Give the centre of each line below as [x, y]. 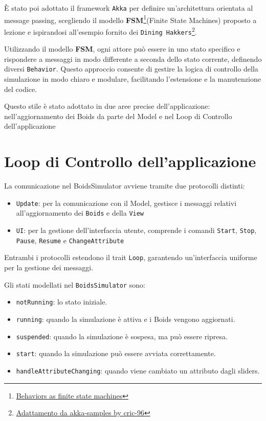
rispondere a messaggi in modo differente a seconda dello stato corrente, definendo [133, 59]
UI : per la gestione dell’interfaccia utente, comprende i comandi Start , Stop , [136, 230]
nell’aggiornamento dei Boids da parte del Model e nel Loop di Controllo [118, 116]
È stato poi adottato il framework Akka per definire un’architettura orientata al [129, 8]
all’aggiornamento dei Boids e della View [80, 213]
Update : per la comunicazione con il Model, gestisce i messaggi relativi [126, 203]
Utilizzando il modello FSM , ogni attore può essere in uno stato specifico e [122, 49]
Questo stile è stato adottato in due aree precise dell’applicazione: [107, 106]
